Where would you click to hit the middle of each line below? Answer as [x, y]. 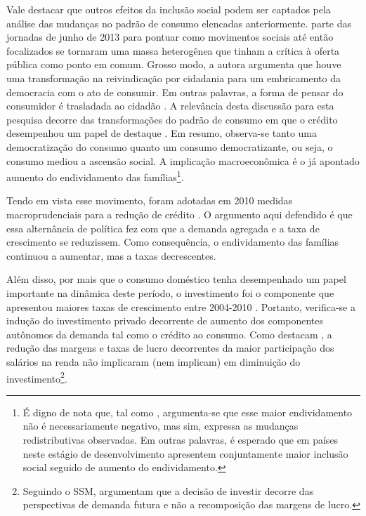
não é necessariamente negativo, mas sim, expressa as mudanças [161, 426]
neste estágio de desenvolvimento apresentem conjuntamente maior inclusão [185, 453]
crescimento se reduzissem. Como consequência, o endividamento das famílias [173, 242]
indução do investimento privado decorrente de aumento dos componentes [165, 320]
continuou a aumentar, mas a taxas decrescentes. [111, 255]
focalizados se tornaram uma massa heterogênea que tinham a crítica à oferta [173, 50]
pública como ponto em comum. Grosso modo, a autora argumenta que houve [174, 64]
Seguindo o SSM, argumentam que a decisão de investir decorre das [168, 490]
